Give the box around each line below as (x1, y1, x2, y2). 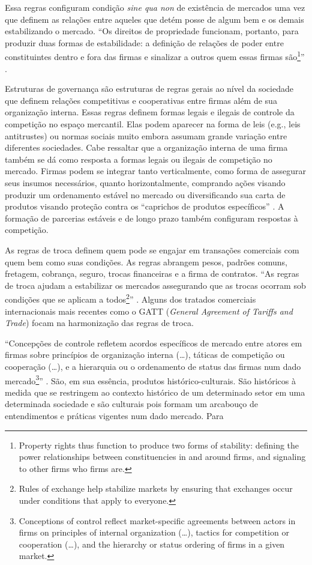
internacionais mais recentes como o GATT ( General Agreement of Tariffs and (5, 304, 293, 317)
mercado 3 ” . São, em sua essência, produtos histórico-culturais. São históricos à (5, 372, 296, 387)
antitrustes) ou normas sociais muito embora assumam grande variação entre (5, 129, 287, 142)
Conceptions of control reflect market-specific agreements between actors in (19, 514, 296, 527)
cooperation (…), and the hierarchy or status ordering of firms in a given (19, 537, 285, 550)
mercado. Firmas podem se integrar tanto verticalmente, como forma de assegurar (5, 165, 307, 177)
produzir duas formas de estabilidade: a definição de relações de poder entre (5, 36, 284, 49)
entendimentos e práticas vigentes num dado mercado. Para (5, 409, 224, 421)
